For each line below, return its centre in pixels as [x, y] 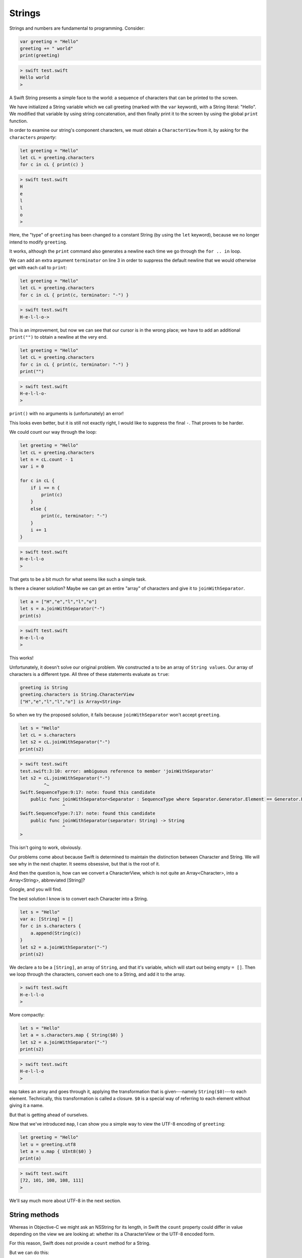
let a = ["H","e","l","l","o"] [59, 602]
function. [19, 121]
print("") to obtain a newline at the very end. [58, 337]
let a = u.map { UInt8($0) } [56, 1151]
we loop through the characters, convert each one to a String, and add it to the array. [97, 974]
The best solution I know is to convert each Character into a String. [79, 899]
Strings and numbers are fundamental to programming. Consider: [77, 28]
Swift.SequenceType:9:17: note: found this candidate [88, 792]
